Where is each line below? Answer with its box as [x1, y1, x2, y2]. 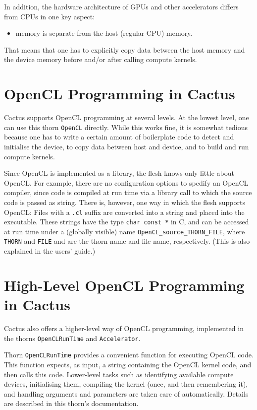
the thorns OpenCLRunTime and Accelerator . [4, 333, 141, 343]
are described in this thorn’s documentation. [4, 398, 139, 409]
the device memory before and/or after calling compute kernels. [4, 54, 197, 65]
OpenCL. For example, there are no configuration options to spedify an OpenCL [4, 177, 249, 188]
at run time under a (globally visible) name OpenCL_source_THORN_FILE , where [4, 226, 245, 236]
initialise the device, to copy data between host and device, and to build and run [4, 141, 249, 151]
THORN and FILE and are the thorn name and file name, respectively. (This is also [4, 236, 250, 246]
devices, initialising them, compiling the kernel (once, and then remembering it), [4, 379, 248, 389]
